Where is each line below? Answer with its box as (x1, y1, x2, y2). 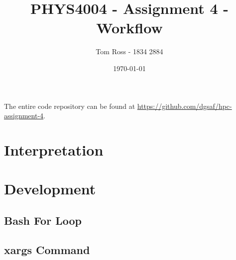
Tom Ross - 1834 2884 (96, 46, 163, 57)
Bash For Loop (4, 212, 82, 228)
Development (4, 178, 96, 199)
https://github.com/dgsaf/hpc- (137, 100, 232, 111)
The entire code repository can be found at (4, 100, 135, 111)
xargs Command (4, 242, 90, 257)
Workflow (96, 17, 163, 38)
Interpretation (4, 139, 104, 160)
